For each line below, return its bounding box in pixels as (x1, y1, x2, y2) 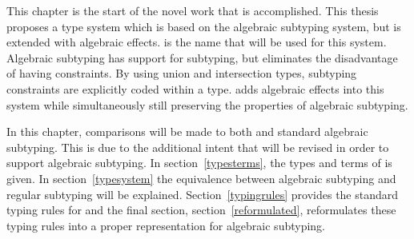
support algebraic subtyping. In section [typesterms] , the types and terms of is (6, 154, 392, 171)
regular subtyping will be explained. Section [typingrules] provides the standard (6, 185, 399, 202)
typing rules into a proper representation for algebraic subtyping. (6, 217, 326, 233)
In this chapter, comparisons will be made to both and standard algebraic (6, 123, 368, 140)
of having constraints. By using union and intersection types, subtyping (6, 65, 357, 82)
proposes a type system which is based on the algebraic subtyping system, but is (6, 18, 401, 34)
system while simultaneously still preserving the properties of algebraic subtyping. (6, 96, 408, 113)
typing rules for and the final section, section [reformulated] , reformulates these (6, 201, 396, 218)
